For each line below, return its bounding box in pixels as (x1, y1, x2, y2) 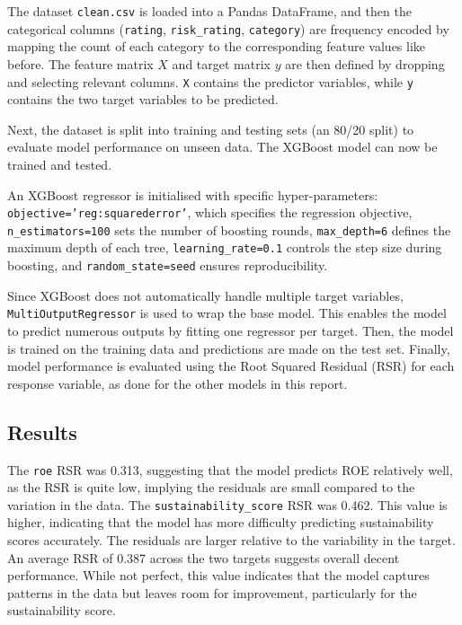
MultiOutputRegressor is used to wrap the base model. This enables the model (7, 304, 447, 322)
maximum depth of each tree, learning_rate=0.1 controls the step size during (7, 238, 442, 257)
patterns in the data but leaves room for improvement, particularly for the (7, 583, 417, 602)
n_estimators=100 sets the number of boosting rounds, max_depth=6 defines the (7, 220, 451, 239)
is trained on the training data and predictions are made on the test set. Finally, (7, 339, 450, 357)
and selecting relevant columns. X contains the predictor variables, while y (7, 72, 413, 91)
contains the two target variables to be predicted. (7, 90, 279, 109)
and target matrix (172, 54, 271, 73)
